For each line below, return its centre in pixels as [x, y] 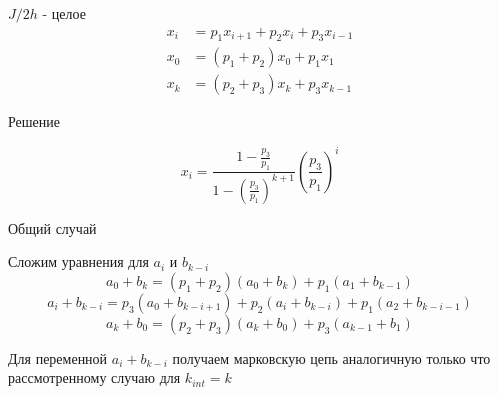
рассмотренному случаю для [94, 377]
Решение [34, 121]
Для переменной [58, 357]
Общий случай [52, 227]
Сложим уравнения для [78, 261]
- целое [64, 13]
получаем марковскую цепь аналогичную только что [331, 357]
